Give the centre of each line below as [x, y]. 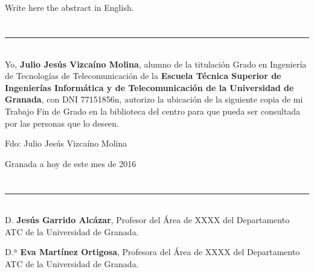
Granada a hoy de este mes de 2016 [71, 163]
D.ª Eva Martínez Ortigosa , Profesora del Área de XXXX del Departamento [152, 252]
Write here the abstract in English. [69, 8]
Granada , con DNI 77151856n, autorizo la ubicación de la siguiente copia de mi [154, 99]
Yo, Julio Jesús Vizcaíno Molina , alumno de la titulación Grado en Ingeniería [156, 64]
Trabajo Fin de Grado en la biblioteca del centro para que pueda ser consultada [153, 111]
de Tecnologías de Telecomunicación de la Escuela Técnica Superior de [143, 76]
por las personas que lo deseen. [62, 123]
